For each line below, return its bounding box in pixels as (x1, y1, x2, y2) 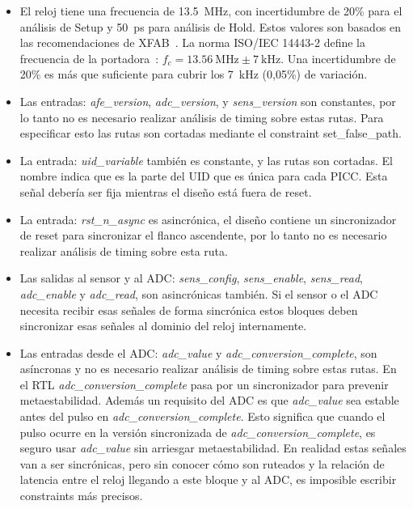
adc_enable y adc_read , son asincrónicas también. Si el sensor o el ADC (19, 285, 378, 302)
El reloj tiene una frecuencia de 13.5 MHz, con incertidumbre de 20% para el (19, 2, 402, 19)
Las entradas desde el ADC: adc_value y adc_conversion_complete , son (19, 344, 377, 361)
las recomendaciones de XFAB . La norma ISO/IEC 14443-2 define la (19, 34, 365, 51)
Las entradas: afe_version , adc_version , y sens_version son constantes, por (19, 92, 396, 109)
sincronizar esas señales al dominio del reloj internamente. (19, 317, 307, 334)
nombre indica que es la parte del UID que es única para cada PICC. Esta (19, 168, 388, 185)
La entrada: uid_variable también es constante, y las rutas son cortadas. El (19, 151, 393, 168)
